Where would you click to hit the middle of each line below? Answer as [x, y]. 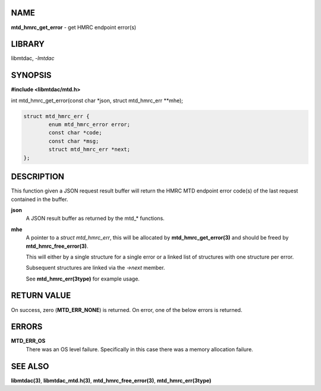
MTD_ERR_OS [28, 341]
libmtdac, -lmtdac [33, 58]
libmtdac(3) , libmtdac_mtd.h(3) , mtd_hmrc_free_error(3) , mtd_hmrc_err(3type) [111, 380]
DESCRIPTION [38, 177]
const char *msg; [74, 141]
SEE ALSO [30, 366]
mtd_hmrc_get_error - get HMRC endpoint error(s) [74, 27]
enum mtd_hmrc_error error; [89, 124]
